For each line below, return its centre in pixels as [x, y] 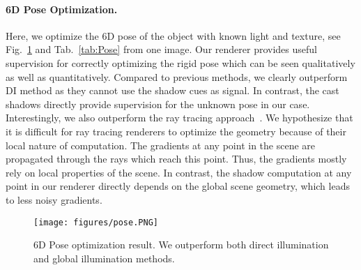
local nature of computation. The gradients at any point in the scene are [160, 145]
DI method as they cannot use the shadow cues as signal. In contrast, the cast [172, 90]
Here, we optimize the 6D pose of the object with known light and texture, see [173, 35]
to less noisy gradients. [54, 199]
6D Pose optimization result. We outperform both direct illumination [181, 245]
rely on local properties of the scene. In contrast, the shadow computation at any [179, 172]
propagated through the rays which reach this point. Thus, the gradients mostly [176, 159]
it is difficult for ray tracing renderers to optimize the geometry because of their [176, 131]
